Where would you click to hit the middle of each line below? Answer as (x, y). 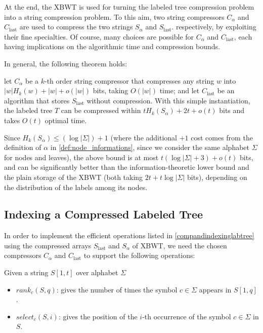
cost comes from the (222, 137)
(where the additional (144, 137)
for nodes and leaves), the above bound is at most (81, 157)
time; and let (180, 90)
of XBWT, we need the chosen (180, 245)
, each (243, 36)
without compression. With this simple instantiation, (168, 100)
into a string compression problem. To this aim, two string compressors (114, 16)
